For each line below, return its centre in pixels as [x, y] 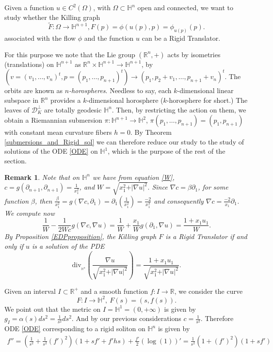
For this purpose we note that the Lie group [70, 54]
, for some [213, 187]
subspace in [22, 100]
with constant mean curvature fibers [58, 132]
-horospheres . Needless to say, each [120, 90]
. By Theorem [151, 132]
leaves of [17, 109]
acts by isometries [194, 54]
